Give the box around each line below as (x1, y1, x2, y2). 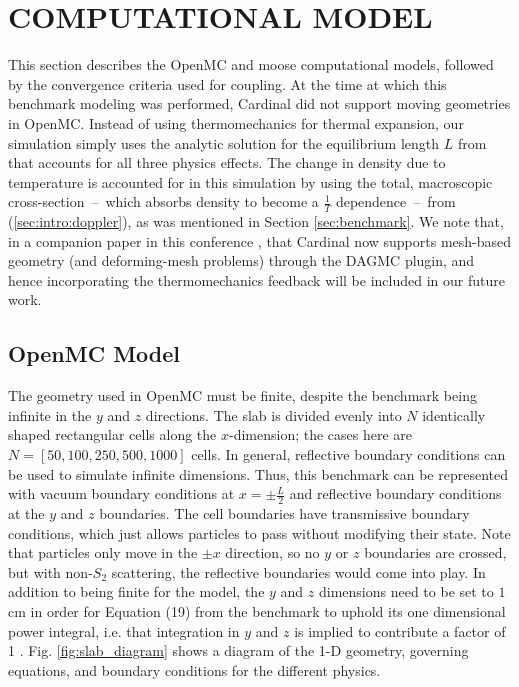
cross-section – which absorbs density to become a (8, 191, 319, 212)
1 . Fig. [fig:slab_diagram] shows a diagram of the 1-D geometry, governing (8, 640, 469, 661)
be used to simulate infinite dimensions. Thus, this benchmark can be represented (8, 463, 508, 484)
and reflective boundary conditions (289, 483, 502, 504)
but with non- (8, 561, 93, 582)
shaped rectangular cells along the (8, 424, 217, 445)
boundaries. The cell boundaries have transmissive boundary (99, 503, 470, 524)
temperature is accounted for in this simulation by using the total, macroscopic (8, 171, 493, 192)
